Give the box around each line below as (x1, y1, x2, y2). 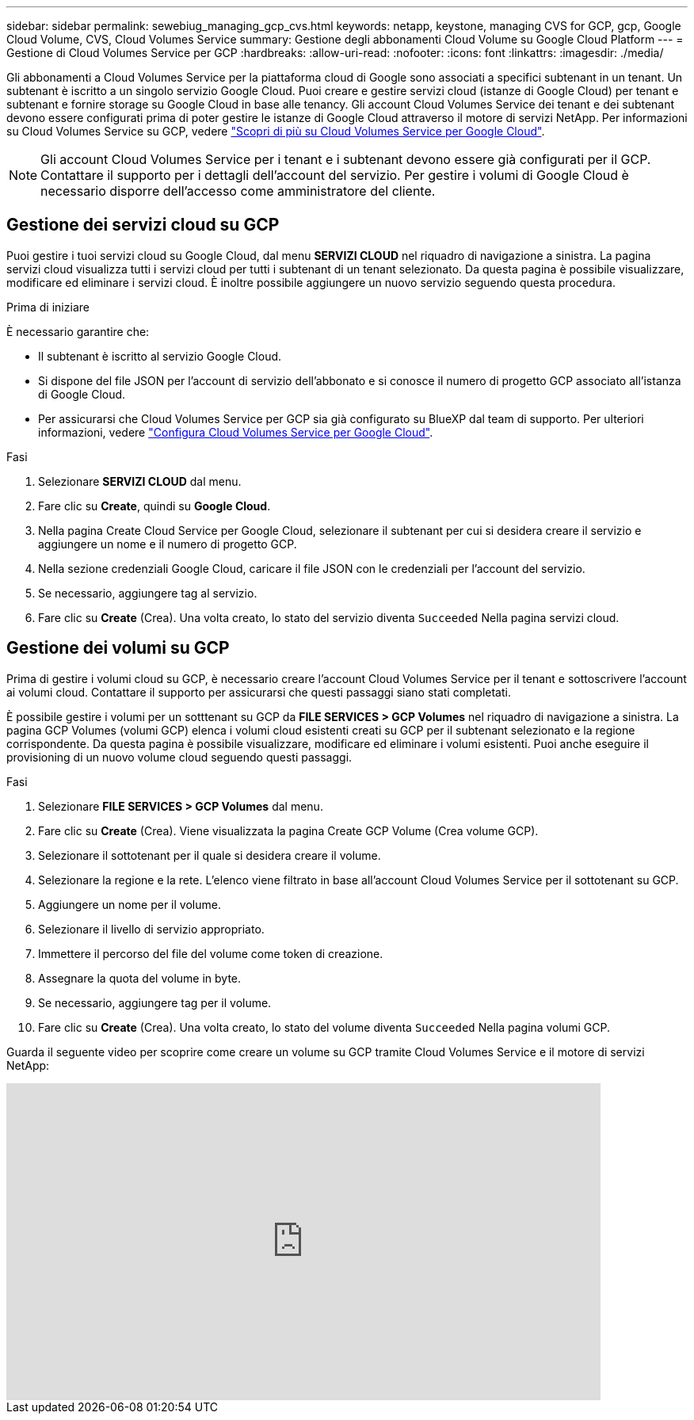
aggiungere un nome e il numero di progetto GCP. (38, 536, 297, 551)
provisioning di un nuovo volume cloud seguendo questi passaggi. (6, 750, 353, 764)
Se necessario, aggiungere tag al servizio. (38, 586, 257, 600)
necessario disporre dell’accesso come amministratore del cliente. (40, 183, 436, 199)
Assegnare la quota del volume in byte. (38, 971, 242, 985)
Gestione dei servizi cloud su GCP (6, 215, 280, 235)
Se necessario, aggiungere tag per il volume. (38, 995, 272, 1010)
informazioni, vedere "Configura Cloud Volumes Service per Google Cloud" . (38, 425, 433, 439)
